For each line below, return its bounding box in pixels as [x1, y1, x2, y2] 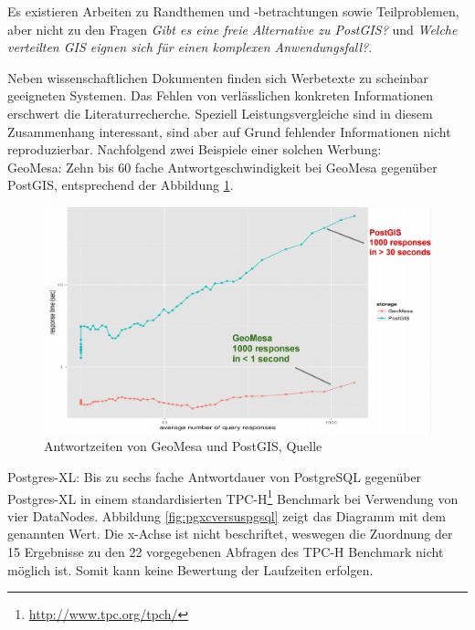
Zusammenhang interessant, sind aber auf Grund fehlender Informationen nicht [7, 121, 451, 141]
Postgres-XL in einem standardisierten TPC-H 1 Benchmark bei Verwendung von [7, 486, 459, 508]
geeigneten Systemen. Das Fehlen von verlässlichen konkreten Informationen [7, 86, 433, 105]
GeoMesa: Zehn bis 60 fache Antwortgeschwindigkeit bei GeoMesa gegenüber [7, 157, 438, 176]
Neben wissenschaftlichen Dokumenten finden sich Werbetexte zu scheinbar [7, 68, 428, 87]
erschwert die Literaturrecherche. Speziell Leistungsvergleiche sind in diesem [7, 103, 433, 122]
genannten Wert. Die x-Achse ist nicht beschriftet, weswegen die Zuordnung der [7, 524, 453, 543]
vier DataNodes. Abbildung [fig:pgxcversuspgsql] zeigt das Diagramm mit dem [7, 506, 447, 525]
